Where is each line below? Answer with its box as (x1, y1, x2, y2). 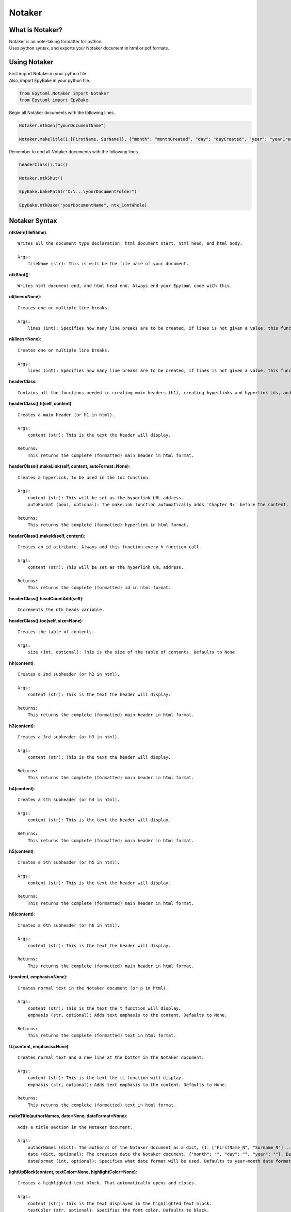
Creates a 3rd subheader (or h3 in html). (17, 734, 120, 740)
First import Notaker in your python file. (9, 71, 88, 77)
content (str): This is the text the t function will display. (27, 1005, 181, 1011)
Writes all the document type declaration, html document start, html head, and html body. (17, 240, 242, 246)
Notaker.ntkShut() (19, 175, 63, 181)
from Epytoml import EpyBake (19, 97, 89, 103)
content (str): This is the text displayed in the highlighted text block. (27, 1200, 212, 1206)
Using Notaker (9, 58, 53, 66)
